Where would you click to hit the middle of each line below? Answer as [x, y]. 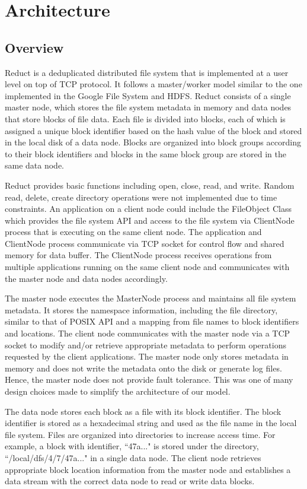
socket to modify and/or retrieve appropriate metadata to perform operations [145, 344]
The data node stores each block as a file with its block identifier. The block [143, 411]
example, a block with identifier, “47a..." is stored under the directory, [132, 446]
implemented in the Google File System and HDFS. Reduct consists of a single [148, 95]
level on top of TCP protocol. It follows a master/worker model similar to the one [153, 84]
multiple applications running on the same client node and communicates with [147, 267]
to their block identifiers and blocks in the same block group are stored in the [145, 153]
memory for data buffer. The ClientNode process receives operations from [138, 255]
